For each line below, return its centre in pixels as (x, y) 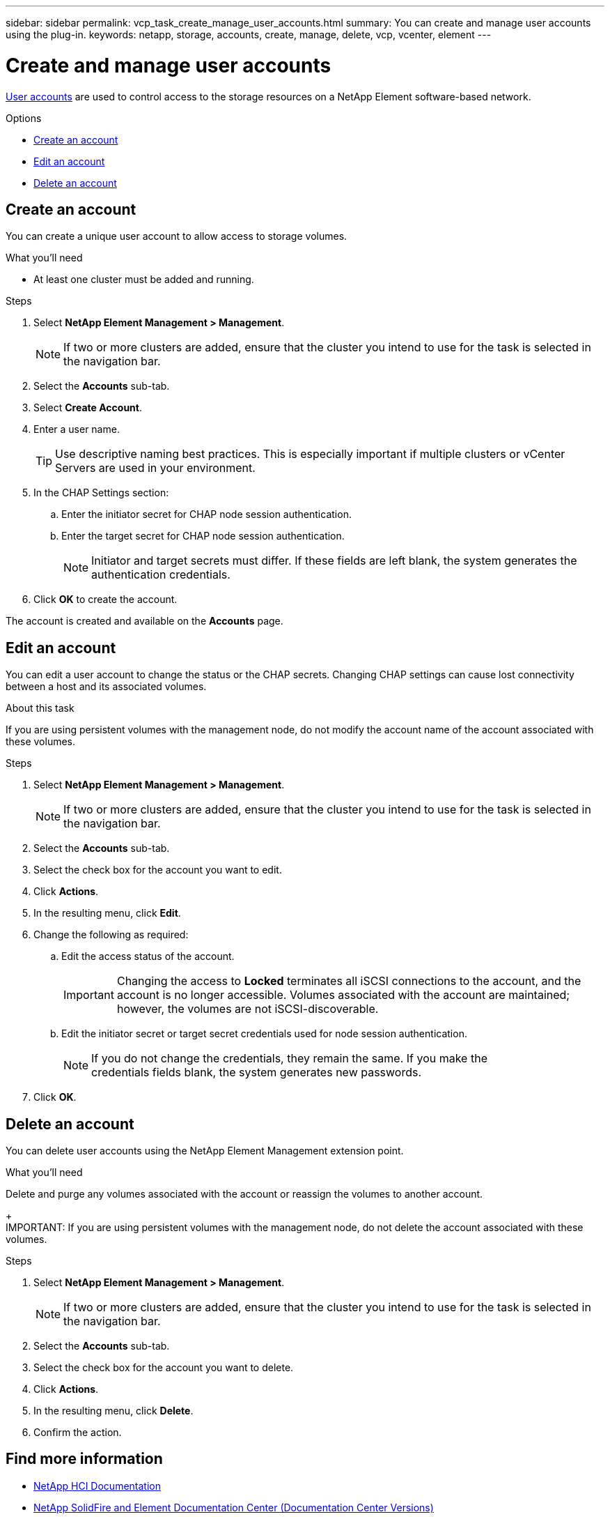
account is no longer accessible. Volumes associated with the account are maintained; (343, 995)
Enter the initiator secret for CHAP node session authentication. (206, 514)
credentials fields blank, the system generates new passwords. (257, 1073)
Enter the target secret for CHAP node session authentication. (203, 536)
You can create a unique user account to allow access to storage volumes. (177, 236)
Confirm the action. (78, 1433)
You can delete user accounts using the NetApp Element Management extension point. (205, 1151)
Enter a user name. (77, 429)
